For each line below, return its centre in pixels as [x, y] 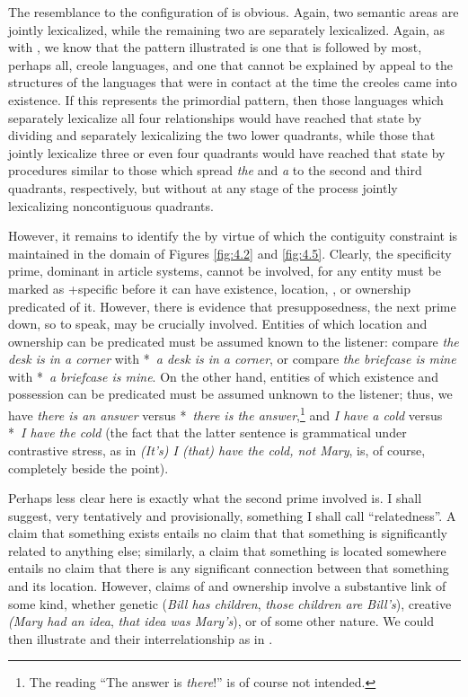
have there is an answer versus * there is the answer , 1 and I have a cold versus [225, 414]
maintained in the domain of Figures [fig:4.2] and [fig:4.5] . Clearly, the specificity [230, 253]
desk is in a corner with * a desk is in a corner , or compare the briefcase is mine [232, 359]
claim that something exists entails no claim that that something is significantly [228, 533]
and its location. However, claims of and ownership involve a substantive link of [227, 586]
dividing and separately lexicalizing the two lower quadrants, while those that [222, 135]
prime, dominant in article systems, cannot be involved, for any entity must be [225, 271]
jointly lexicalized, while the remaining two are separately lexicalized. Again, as [226, 29]
